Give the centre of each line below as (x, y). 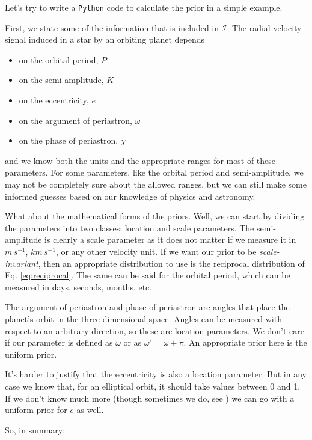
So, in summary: (35, 429)
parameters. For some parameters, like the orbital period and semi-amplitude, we (154, 172)
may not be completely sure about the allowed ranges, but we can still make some (156, 184)
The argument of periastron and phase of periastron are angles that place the (147, 307)
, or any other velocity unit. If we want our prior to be (156, 251)
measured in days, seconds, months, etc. (78, 286)
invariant (22, 263)
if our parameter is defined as (59, 342)
